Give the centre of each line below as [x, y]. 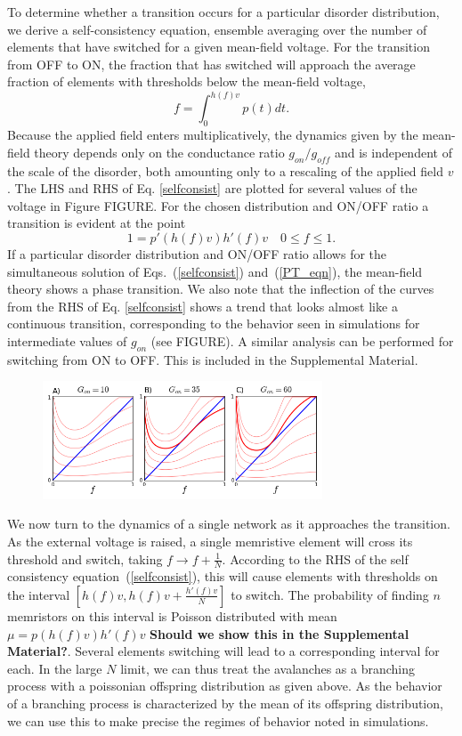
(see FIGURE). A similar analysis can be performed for [302, 340]
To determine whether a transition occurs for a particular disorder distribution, [223, 12]
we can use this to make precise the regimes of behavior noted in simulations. [218, 720]
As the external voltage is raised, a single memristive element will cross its [210, 541]
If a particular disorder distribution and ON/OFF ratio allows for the [197, 253]
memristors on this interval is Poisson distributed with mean [172, 615]
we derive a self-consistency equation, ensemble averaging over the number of [217, 29]
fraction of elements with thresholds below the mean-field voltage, [186, 81]
